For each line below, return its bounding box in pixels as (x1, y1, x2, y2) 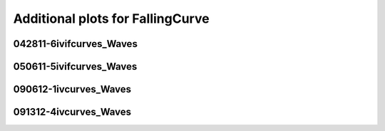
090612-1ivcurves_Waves (13, 83, 132, 95)
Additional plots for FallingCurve (13, 11, 210, 26)
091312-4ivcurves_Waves (13, 106, 132, 118)
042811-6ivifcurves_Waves (13, 38, 138, 50)
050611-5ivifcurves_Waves (13, 61, 138, 73)
